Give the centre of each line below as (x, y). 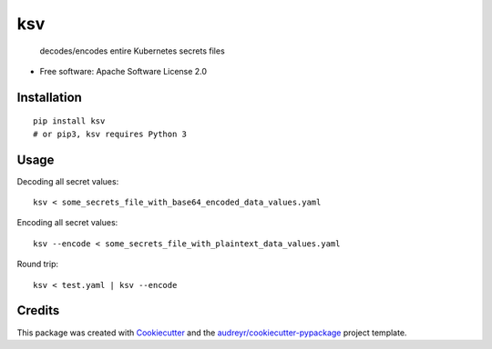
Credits (38, 310)
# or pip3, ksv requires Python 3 (110, 134)
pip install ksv (69, 121)
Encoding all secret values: (67, 223)
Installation (49, 97)
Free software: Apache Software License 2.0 (123, 71)
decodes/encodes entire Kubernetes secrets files (132, 51)
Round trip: (38, 264)
